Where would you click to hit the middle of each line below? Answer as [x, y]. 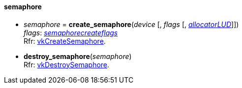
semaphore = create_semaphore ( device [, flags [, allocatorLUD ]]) [131, 24]
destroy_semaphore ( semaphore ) [78, 56]
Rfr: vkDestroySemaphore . [67, 64]
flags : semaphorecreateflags [71, 32]
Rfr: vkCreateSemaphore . [65, 41]
